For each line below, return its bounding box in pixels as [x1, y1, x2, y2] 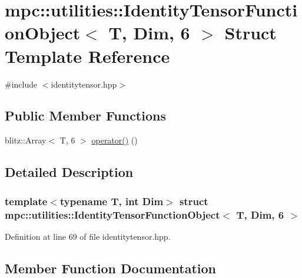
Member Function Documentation [5, 259, 217, 277]
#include [5, 78, 38, 90]
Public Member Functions [5, 106, 166, 125]
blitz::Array [5, 134, 47, 146]
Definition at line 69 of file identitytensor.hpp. [5, 230, 171, 242]
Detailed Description [5, 163, 134, 181]
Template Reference [5, 43, 170, 68]
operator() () [91, 134, 138, 146]
